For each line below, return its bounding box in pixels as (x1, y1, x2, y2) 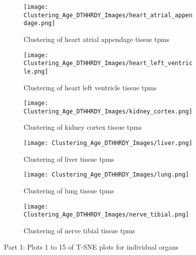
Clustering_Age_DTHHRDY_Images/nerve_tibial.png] (24, 211, 189, 219)
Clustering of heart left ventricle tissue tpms (24, 82, 157, 92)
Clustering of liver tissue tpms (24, 153, 114, 164)
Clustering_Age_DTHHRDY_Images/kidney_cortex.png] (24, 108, 193, 115)
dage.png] (24, 20, 56, 27)
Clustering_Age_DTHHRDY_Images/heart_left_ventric (24, 60, 193, 67)
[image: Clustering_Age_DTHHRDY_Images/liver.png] (24, 140, 193, 147)
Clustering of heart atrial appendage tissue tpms (24, 34, 169, 44)
